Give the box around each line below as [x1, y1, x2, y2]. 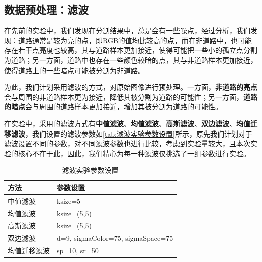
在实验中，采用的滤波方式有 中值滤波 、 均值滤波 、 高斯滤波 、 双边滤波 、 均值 [4, 118, 250, 128]
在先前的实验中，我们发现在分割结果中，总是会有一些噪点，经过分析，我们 [4, 25, 250, 36]
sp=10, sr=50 [57, 245, 99, 256]
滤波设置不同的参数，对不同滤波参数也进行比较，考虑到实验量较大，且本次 [4, 138, 250, 149]
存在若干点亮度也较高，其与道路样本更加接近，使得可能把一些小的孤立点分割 [4, 45, 257, 55]
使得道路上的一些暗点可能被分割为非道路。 [4, 64, 145, 75]
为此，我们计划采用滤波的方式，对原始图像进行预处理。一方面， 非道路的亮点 [4, 82, 257, 92]
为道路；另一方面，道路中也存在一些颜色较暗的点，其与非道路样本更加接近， [4, 54, 257, 65]
